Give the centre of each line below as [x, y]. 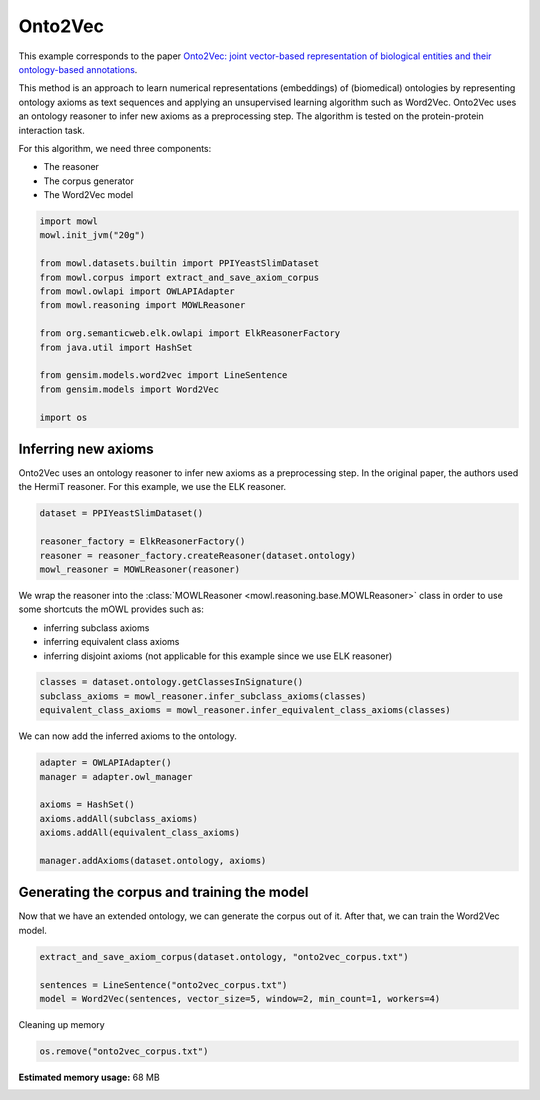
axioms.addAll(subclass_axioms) [119, 818]
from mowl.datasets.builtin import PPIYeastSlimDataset [179, 263]
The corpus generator [88, 181]
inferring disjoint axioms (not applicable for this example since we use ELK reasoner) [218, 656]
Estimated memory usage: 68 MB [89, 1077]
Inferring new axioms [86, 448]
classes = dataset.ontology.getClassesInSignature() [171, 682]
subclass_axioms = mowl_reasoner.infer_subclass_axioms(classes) [203, 696]
